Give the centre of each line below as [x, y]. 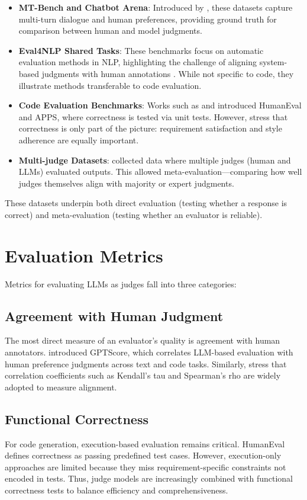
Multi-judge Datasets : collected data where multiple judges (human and [155, 160]
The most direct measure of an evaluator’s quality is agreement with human [143, 340]
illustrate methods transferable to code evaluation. [110, 85]
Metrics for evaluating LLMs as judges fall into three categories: [121, 283]
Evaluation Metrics [84, 255]
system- [273, 62]
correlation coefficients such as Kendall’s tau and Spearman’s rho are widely [143, 375]
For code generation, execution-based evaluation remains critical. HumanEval [145, 443]
